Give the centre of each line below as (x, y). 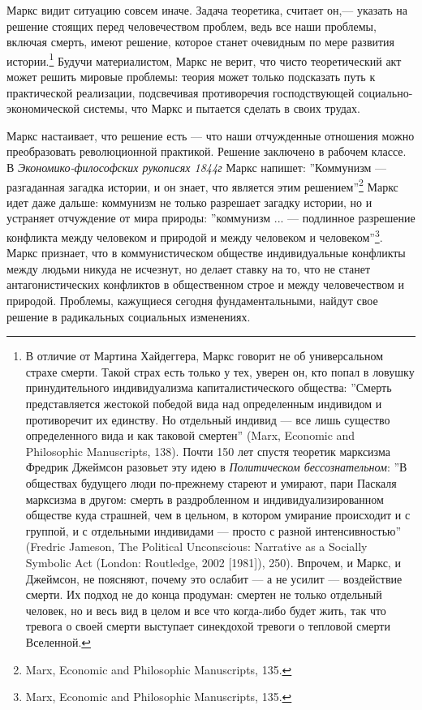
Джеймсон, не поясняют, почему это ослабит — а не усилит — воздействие (214, 578)
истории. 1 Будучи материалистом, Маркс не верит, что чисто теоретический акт (204, 59)
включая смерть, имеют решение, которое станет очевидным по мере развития (201, 42)
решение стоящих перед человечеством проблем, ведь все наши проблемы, (192, 26)
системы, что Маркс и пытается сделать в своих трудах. (222, 108)
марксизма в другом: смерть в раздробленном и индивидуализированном (205, 499)
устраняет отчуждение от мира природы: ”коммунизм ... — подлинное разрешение (211, 218)
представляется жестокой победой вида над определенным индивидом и (204, 404)
